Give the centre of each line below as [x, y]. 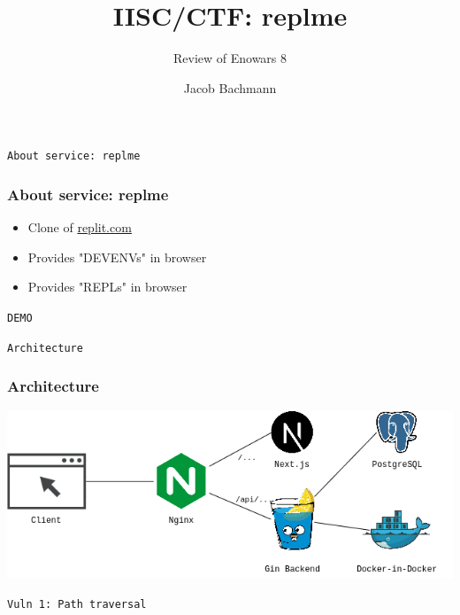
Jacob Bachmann [230, 87]
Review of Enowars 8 [230, 58]
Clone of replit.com [80, 227]
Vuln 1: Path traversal [77, 605]
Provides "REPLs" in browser [107, 287]
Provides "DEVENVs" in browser [117, 257]
